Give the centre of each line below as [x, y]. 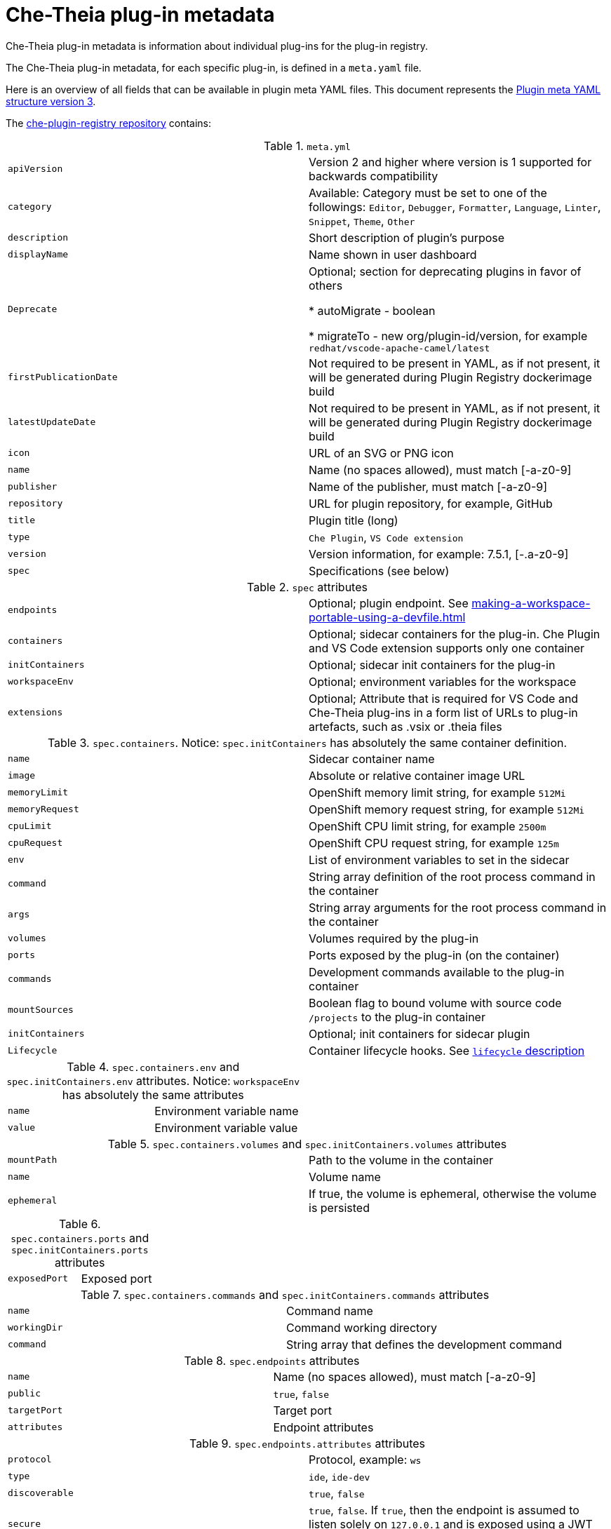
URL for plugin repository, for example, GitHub [431, 503]
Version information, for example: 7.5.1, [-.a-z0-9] [439, 554]
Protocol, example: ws [365, 1459]
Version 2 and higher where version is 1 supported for [450, 162]
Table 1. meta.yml [307, 146]
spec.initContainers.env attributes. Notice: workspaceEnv [153, 1080]
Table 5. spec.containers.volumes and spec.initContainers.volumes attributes [307, 1144]
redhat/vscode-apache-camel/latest [399, 348]
